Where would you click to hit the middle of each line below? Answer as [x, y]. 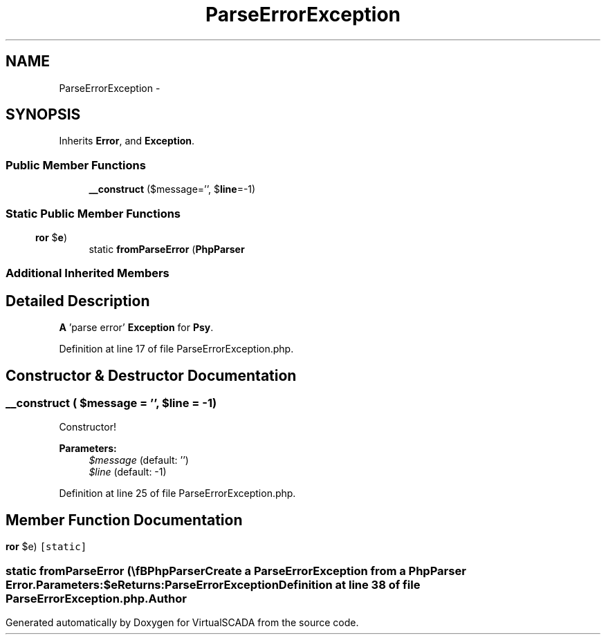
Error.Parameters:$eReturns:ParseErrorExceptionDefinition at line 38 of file [213, 584]
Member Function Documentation [124, 520]
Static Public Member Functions [93, 213]
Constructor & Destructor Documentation [151, 375]
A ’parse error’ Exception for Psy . [136, 328]
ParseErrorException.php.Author [96, 598]
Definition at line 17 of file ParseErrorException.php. [176, 349]
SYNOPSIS [43, 115]
